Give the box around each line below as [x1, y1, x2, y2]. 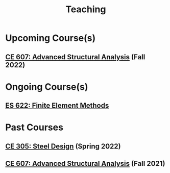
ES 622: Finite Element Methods [5, 101, 109, 110]
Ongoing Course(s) [5, 81, 88, 92]
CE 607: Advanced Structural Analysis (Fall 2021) [5, 159, 165, 168]
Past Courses [5, 121, 64, 133]
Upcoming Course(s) [5, 32, 96, 44]
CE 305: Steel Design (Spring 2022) [5, 142, 121, 151]
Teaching [65, 4, 106, 15]
